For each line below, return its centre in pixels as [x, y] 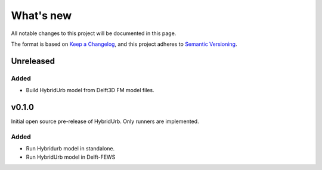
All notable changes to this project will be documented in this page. [94, 33]
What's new [41, 15]
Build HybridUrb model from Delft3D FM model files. [90, 90]
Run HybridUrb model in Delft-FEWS [71, 157]
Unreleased [33, 61]
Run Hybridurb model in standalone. [70, 149]
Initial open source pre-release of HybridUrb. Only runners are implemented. [105, 121]
